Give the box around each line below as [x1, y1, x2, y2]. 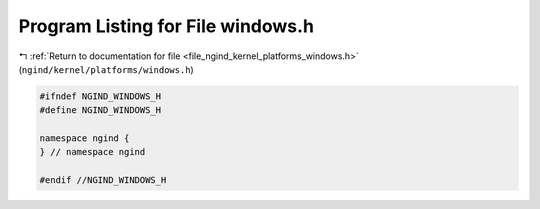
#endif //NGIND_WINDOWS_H [39, 175, 167, 186]
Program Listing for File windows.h [18, 15, 315, 37]
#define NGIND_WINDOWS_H [39, 105, 162, 116]
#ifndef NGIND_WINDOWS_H [39, 90, 162, 102]
